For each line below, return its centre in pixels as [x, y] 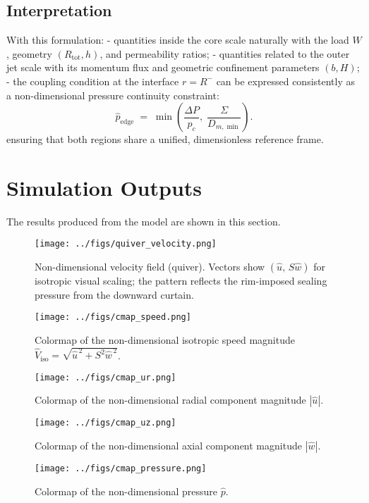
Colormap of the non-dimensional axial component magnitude [168, 445]
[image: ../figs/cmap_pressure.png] [121, 468]
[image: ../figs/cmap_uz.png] [105, 423]
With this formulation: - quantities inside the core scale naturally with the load [178, 40]
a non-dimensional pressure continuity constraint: [113, 95]
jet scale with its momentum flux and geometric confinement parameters [163, 67]
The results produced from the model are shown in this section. [144, 221]
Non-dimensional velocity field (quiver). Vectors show [150, 267]
